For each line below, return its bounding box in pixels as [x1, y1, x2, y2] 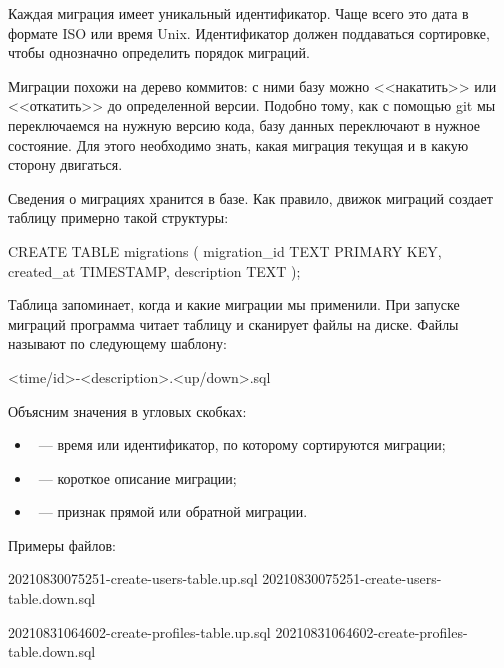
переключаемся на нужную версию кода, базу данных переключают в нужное [8, 114, 481, 135]
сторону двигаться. [8, 154, 123, 175]
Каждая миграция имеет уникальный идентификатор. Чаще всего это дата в [8, 3, 469, 23]
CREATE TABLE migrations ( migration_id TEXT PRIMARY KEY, [8, 240, 442, 261]
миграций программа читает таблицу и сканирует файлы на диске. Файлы [8, 313, 459, 334]
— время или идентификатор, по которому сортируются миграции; [38, 434, 446, 455]
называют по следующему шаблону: [8, 333, 227, 354]
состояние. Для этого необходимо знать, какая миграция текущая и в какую [8, 134, 469, 155]
